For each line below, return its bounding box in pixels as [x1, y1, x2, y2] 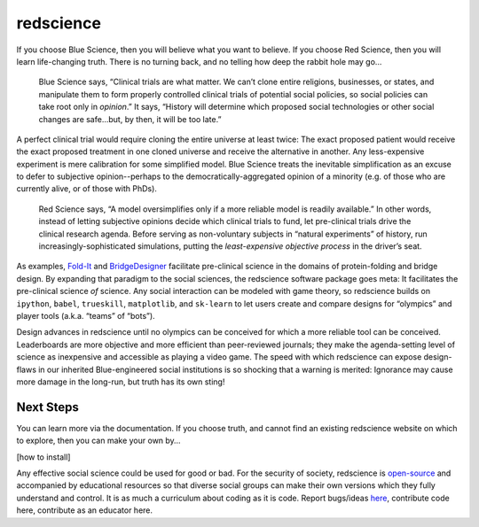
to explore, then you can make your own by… [16, 435, 181, 446]
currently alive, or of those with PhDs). [16, 183, 157, 194]
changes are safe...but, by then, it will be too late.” [38, 113, 222, 124]
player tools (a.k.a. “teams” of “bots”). [16, 310, 155, 321]
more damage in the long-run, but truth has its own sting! [16, 376, 225, 387]
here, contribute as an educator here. [16, 505, 153, 515]
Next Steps [16, 399, 79, 415]
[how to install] [16, 452, 71, 462]
